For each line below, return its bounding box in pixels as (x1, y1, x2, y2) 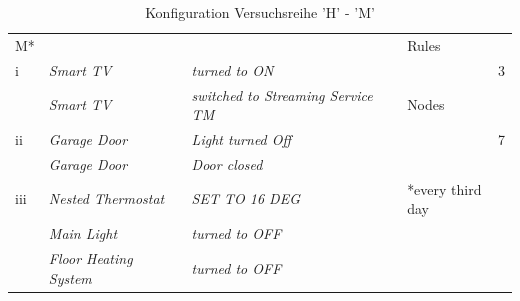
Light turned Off (191, 128, 292, 149)
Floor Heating (48, 247, 133, 268)
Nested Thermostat (48, 188, 165, 209)
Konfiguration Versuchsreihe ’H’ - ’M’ (145, 2, 375, 22)
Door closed (191, 153, 263, 174)
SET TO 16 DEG (191, 188, 300, 209)
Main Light (48, 223, 118, 244)
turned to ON (191, 59, 274, 80)
